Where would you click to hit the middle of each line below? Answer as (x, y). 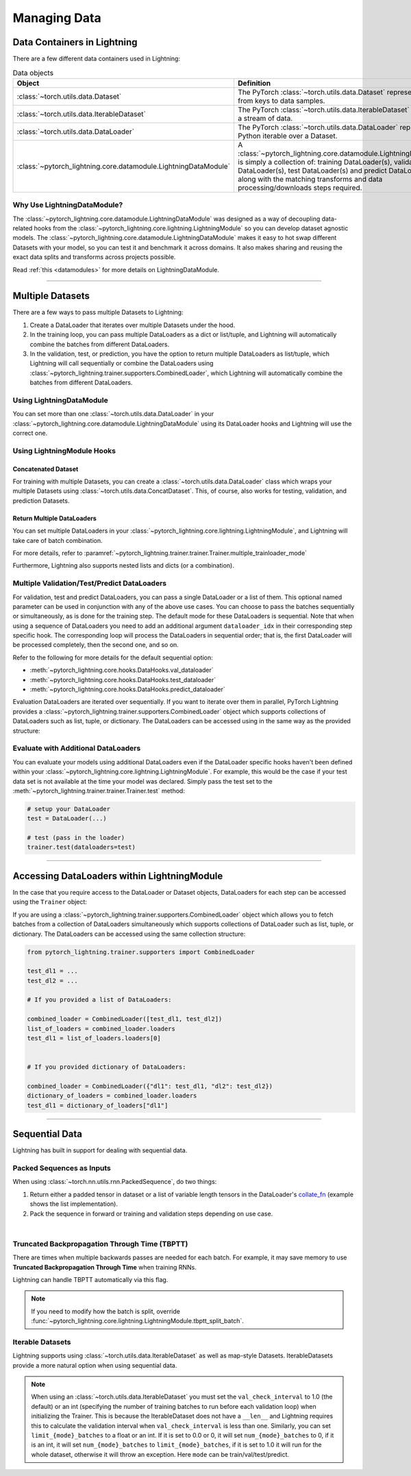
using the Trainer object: (50, 902)
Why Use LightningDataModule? (68, 205)
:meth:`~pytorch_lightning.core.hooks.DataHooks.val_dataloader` (122, 670)
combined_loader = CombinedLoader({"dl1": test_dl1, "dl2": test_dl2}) (150, 1086)
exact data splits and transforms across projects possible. (94, 257)
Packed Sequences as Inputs (62, 1168)
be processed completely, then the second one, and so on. (96, 645)
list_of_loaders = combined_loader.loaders (101, 1029)
